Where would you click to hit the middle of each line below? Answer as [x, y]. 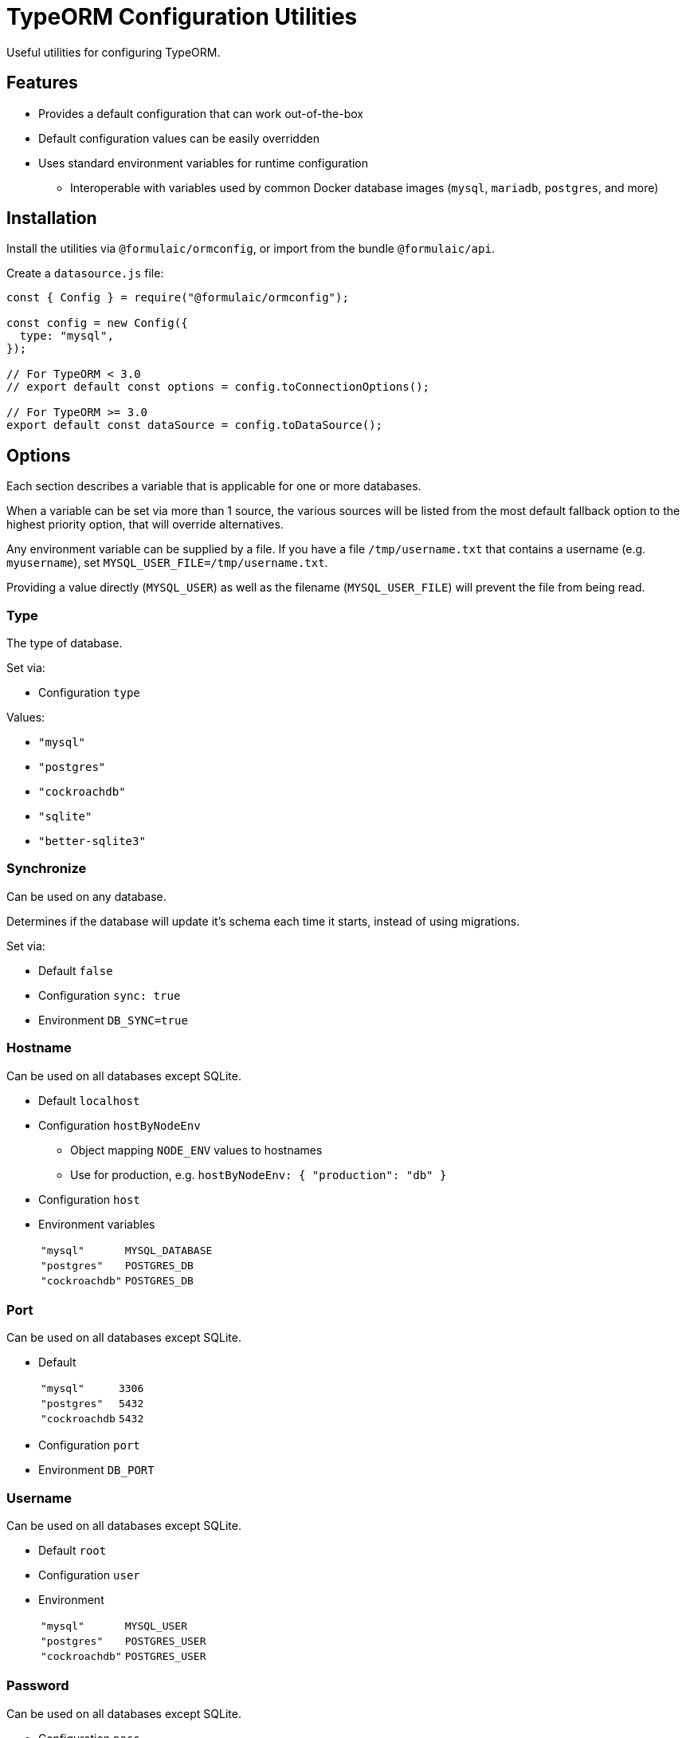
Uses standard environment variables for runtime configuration [204, 163]
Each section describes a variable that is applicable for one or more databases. [214, 486]
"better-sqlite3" [92, 841]
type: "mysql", [67, 336]
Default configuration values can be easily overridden [179, 138]
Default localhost [89, 1100]
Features [42, 83]
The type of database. [65, 643]
